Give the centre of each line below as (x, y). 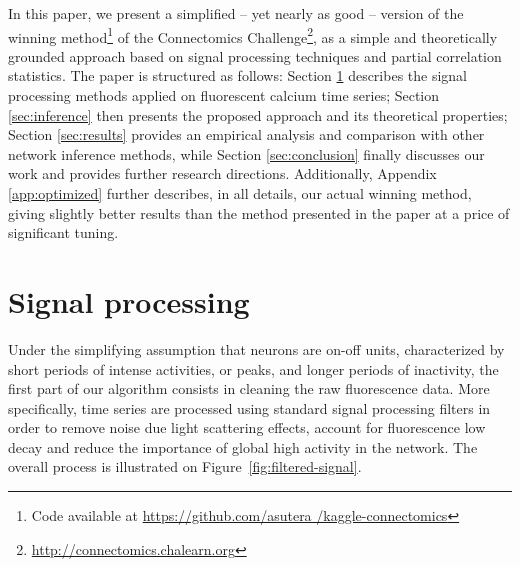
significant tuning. (63, 232)
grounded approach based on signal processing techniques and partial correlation (255, 55)
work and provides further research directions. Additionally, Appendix (222, 173)
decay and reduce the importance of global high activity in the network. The (243, 446)
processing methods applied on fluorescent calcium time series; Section (224, 95)
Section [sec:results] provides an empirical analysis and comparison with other (246, 134)
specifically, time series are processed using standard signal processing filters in (249, 407)
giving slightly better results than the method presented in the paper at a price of (259, 212)
